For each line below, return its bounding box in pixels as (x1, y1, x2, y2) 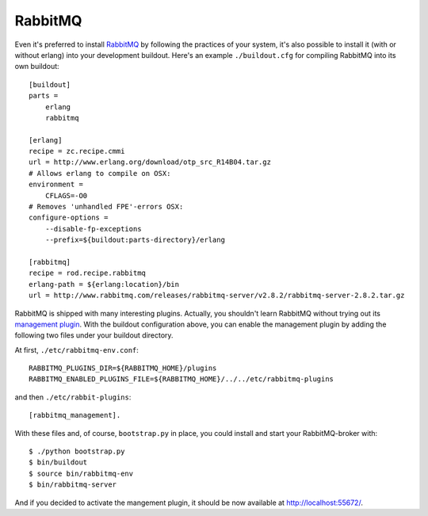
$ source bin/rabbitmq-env (29, 468, 134, 478)
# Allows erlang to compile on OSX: (29, 169, 171, 178)
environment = (29, 180, 83, 189)
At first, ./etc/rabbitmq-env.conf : (14, 345, 139, 354)
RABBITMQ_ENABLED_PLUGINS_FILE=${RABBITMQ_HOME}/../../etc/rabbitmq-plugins (29, 375, 334, 384)
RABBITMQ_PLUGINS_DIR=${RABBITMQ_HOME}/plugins (29, 364, 217, 373)
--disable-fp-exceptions (44, 224, 142, 233)
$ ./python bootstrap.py (29, 447, 125, 456)
